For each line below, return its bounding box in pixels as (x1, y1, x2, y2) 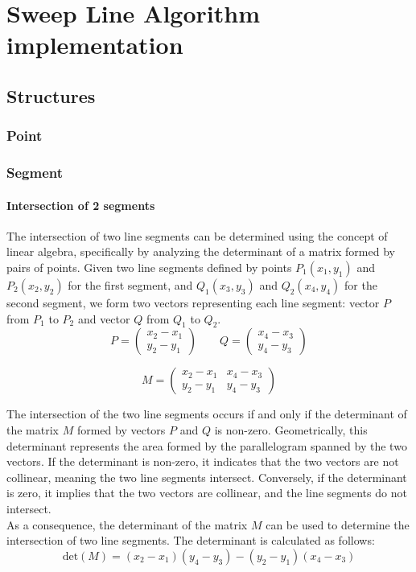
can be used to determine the (266, 516, 410, 533)
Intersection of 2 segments (6, 196, 155, 213)
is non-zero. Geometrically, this (214, 422, 368, 438)
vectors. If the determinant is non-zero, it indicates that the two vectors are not (6, 453, 399, 470)
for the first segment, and (68, 277, 193, 294)
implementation (6, 28, 183, 61)
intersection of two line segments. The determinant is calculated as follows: (6, 532, 375, 549)
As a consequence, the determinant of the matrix (6, 516, 248, 533)
